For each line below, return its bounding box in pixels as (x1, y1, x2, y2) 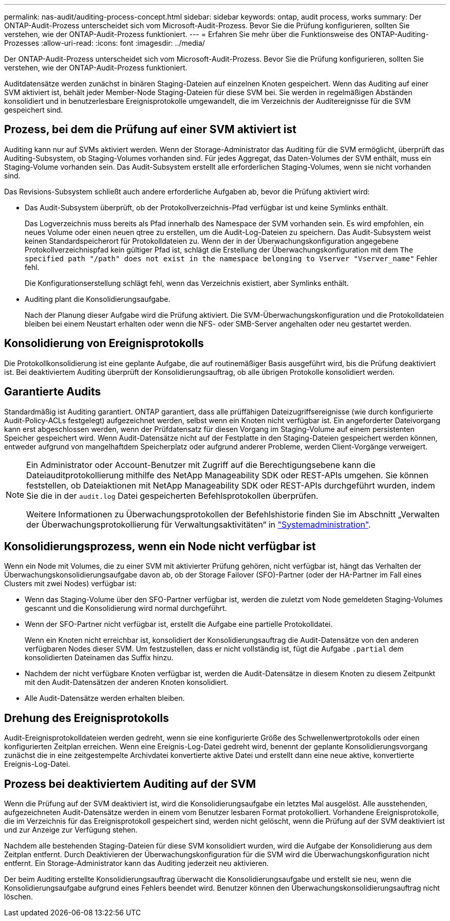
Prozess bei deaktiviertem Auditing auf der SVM (4, 777, 256, 790)
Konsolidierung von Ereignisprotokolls (4, 337, 204, 350)
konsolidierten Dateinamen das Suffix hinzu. (25, 653, 174, 662)
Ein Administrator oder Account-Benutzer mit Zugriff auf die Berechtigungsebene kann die (26, 459, 376, 470)
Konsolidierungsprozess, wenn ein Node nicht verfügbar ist (4, 539, 316, 553)
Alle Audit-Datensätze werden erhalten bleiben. (25, 694, 185, 703)
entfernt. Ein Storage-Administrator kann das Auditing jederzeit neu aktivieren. (4, 859, 269, 868)
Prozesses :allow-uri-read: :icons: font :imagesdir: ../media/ (4, 39, 205, 47)
